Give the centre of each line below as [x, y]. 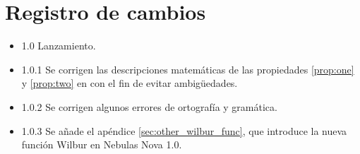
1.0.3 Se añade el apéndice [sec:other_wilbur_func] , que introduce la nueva [184, 130]
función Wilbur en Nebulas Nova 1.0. [102, 144]
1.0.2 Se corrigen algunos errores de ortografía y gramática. [149, 106]
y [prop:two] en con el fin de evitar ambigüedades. [130, 83]
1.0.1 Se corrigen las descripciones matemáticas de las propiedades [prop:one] [188, 69]
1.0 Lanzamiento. [59, 46]
